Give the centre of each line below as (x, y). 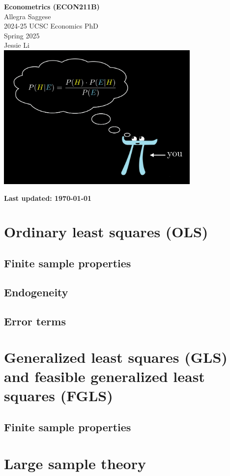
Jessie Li (17, 45)
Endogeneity (36, 292)
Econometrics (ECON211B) (52, 6)
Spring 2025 (22, 35)
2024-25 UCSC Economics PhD (51, 26)
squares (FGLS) (58, 396)
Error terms (35, 321)
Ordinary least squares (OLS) (106, 232)
